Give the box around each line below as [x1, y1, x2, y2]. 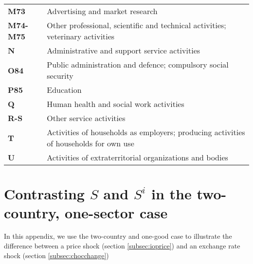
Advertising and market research [47, 5, 158, 17]
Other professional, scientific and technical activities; [47, 19, 226, 31]
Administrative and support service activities [47, 45, 200, 56]
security [47, 70, 73, 81]
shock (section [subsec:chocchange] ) [4, 250, 109, 260]
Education [47, 84, 82, 95]
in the [151, 184, 192, 204]
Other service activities [47, 112, 126, 123]
